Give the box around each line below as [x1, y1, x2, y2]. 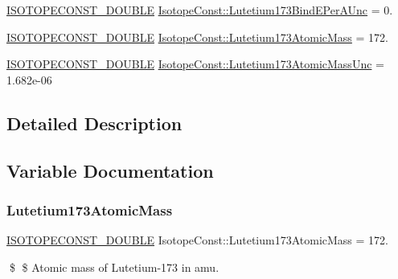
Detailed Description [6, 110, 183, 135]
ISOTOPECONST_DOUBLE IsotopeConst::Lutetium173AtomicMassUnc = [6, 55, 384, 72]
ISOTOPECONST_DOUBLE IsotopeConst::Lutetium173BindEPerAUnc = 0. [6, 2, 393, 18]
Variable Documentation [6, 158, 214, 183]
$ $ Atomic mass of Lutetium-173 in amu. [9, 258, 220, 275]
